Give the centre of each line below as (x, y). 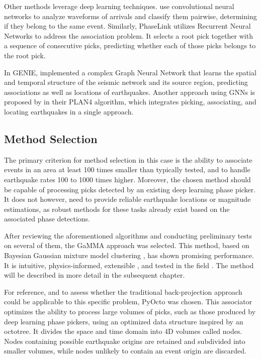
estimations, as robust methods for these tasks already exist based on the (117, 209)
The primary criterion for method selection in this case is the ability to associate (128, 159)
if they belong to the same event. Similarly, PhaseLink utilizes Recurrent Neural (127, 26)
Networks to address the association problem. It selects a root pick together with (128, 35)
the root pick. (25, 55)
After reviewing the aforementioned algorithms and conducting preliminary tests (128, 235)
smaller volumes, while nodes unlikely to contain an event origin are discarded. (125, 351)
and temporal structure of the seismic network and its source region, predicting (126, 82)
